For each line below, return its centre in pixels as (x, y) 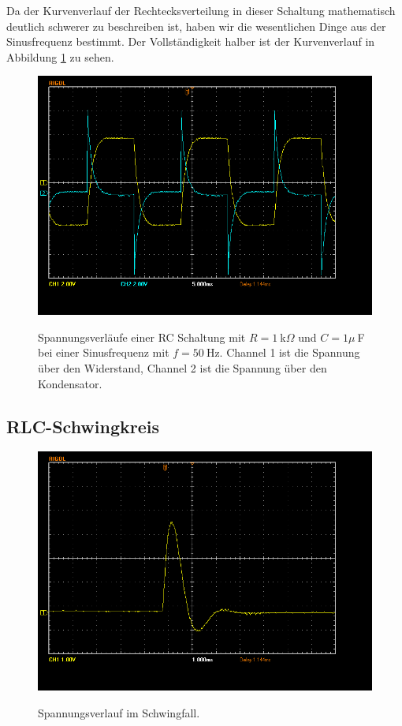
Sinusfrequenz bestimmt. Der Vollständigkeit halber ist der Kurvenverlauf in (191, 41)
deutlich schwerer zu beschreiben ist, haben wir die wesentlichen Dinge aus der (196, 26)
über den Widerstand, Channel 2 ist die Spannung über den (182, 368)
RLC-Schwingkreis (83, 426)
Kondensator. (70, 383)
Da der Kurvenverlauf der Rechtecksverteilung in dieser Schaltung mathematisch (201, 10)
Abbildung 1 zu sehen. (60, 56)
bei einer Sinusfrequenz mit (104, 352)
